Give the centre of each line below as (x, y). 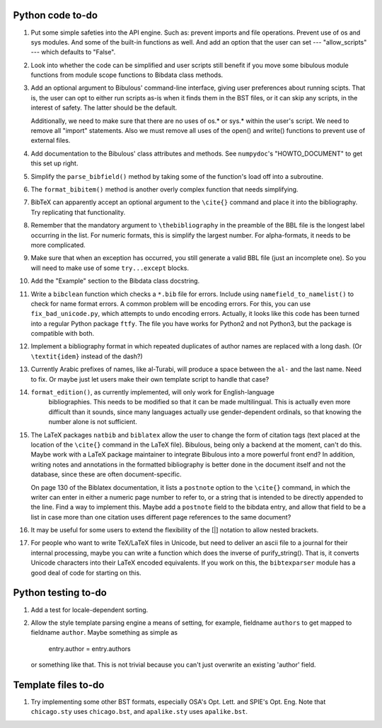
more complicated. (58, 245)
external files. (51, 141)
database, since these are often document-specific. (106, 474)
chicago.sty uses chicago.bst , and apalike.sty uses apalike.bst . (139, 712)
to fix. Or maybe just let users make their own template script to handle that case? (150, 379)
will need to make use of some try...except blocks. (110, 268)
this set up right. (54, 163)
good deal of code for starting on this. (86, 573)
